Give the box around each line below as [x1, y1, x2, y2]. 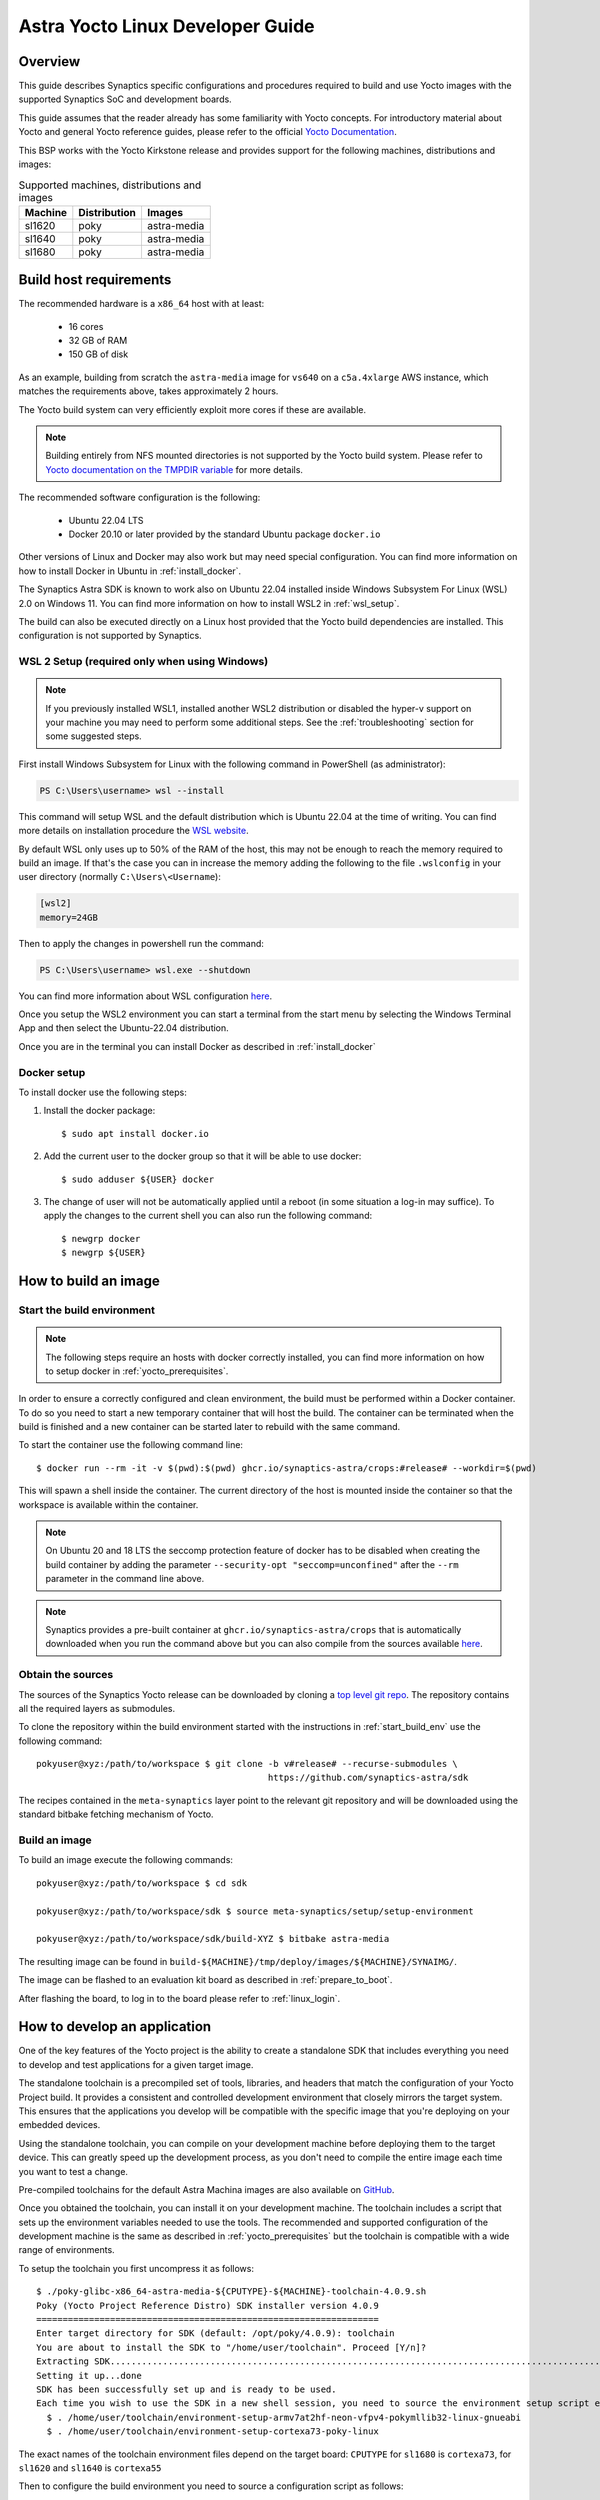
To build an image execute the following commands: [18, 1854, 234, 1866]
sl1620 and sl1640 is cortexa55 [18, 2461, 162, 2474]
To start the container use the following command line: [18, 1439, 244, 1451]
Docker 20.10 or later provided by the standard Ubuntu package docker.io [68, 528, 381, 540]
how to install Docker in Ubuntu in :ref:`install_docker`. [18, 565, 242, 577]
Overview [18, 53, 81, 70]
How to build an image [18, 1272, 160, 1289]
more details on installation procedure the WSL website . [18, 825, 249, 837]
